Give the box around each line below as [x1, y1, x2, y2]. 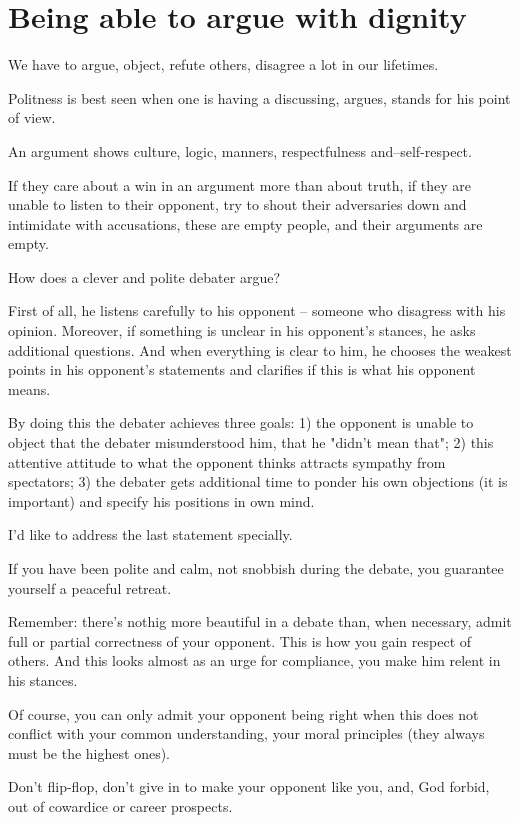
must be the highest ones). [8, 742, 170, 763]
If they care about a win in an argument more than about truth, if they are [8, 174, 472, 195]
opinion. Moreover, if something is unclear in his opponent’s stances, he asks [8, 320, 476, 341]
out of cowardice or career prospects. [8, 795, 233, 816]
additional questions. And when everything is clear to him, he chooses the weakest [8, 339, 512, 360]
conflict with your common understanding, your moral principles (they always [8, 723, 485, 744]
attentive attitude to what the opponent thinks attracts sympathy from [8, 451, 446, 472]
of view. [8, 107, 56, 128]
